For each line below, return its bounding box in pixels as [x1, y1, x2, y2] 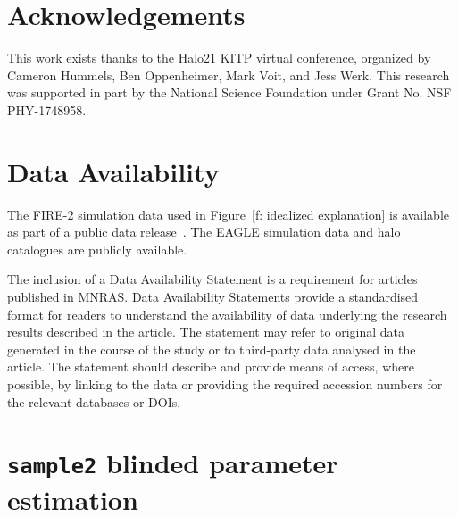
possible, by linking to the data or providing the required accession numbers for [7, 374, 443, 393]
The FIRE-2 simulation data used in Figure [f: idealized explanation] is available [7, 204, 449, 223]
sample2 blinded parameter [7, 445, 338, 481]
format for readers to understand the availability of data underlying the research [7, 304, 447, 323]
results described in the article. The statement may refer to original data [7, 322, 405, 341]
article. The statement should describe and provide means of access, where [7, 357, 414, 376]
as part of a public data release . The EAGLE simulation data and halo [7, 222, 401, 241]
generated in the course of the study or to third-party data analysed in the [7, 339, 416, 358]
